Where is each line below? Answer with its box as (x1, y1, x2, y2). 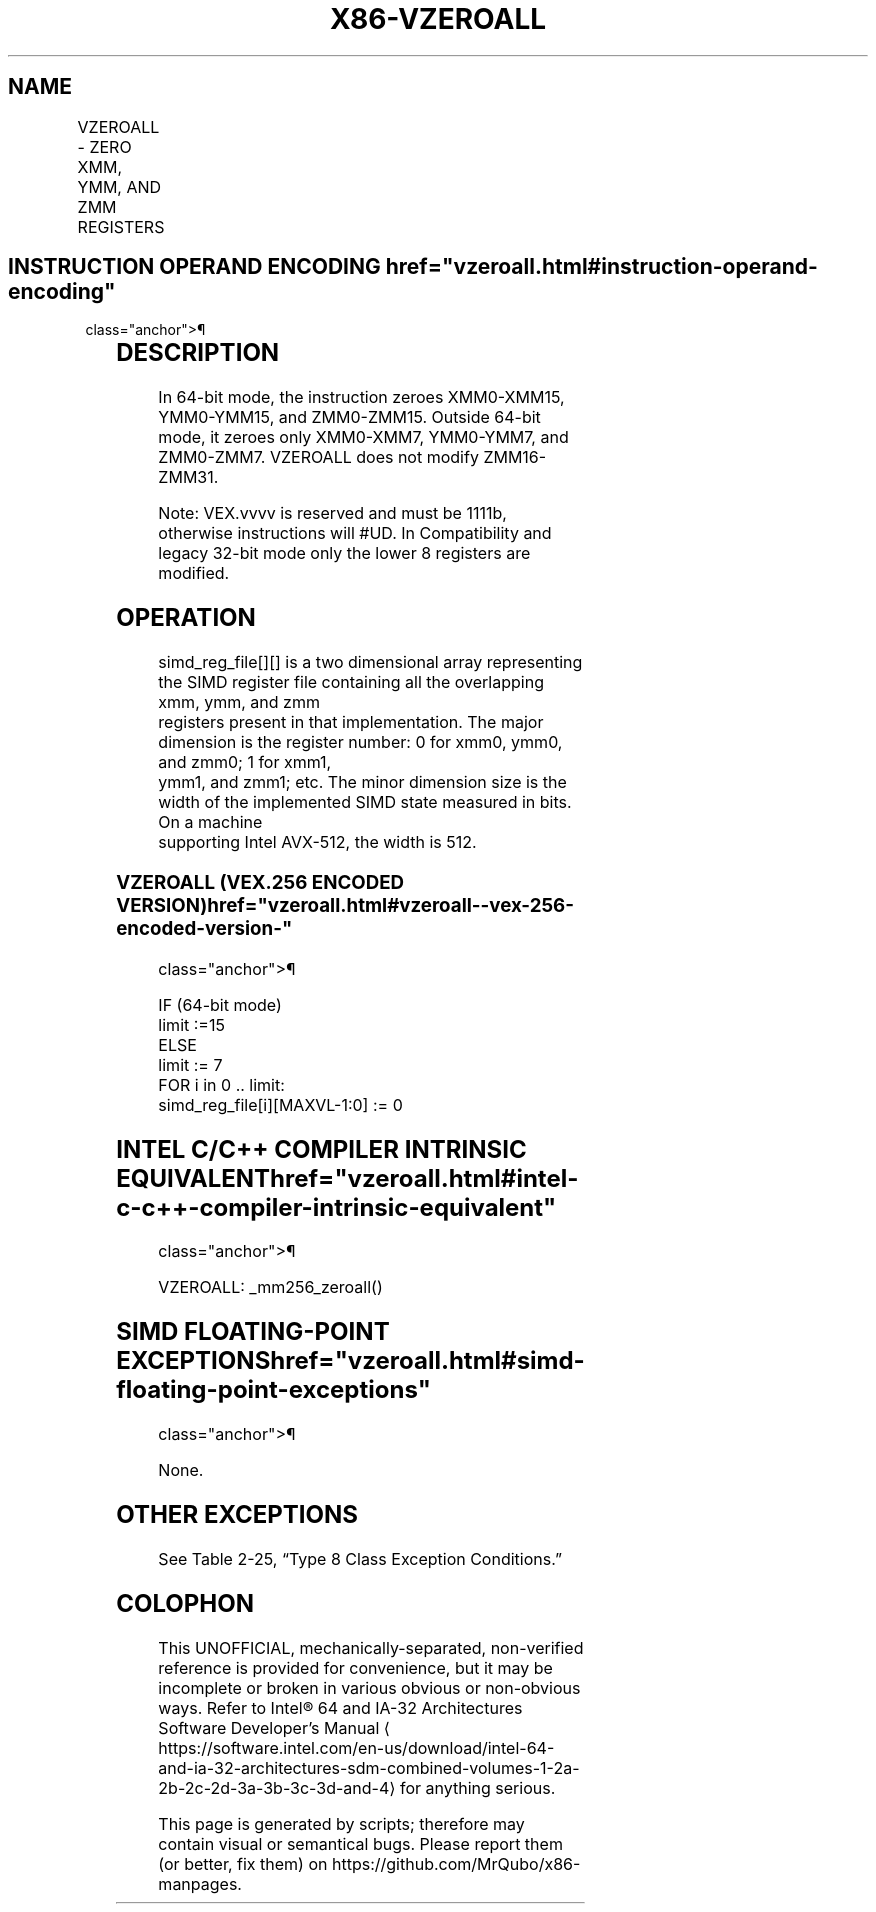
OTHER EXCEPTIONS (116, 1500, 359, 1530)
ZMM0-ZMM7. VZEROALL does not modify (158, 447, 479, 468)
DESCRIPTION (116, 338, 280, 368)
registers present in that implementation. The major (158, 712, 544, 733)
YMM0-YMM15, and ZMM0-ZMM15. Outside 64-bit (158, 407, 541, 428)
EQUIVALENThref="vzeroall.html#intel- (116, 1163, 579, 1193)
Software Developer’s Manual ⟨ (158, 1717, 391, 1738)
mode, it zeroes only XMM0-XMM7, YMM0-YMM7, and (158, 427, 569, 448)
